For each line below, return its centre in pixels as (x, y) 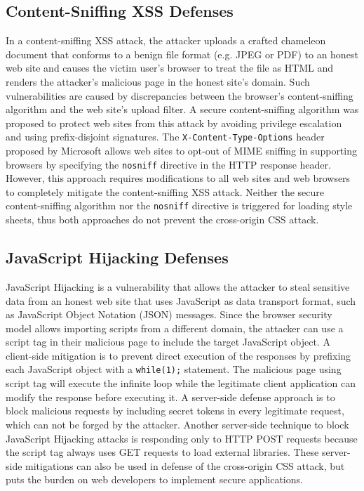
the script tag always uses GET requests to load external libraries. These (162, 452)
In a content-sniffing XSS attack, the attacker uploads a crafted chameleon (166, 40)
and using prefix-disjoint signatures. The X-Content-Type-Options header (165, 137)
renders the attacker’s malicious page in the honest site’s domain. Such (158, 81)
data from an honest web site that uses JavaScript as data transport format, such (181, 300)
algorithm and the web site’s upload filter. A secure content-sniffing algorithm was (182, 109)
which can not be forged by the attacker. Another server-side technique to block (177, 424)
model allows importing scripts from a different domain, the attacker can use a (175, 328)
